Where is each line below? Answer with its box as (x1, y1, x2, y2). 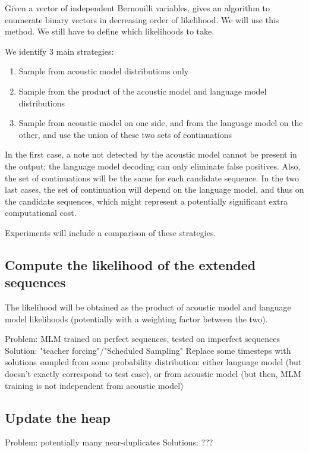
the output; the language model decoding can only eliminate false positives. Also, (5, 159, 301, 172)
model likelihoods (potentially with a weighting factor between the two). (5, 312, 268, 325)
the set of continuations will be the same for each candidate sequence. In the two (5, 171, 299, 184)
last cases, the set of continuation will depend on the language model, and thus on (5, 183, 304, 196)
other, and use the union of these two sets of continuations (18, 128, 232, 140)
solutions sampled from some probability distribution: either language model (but (5, 356, 302, 368)
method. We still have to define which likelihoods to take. (5, 25, 215, 37)
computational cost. (5, 206, 77, 219)
